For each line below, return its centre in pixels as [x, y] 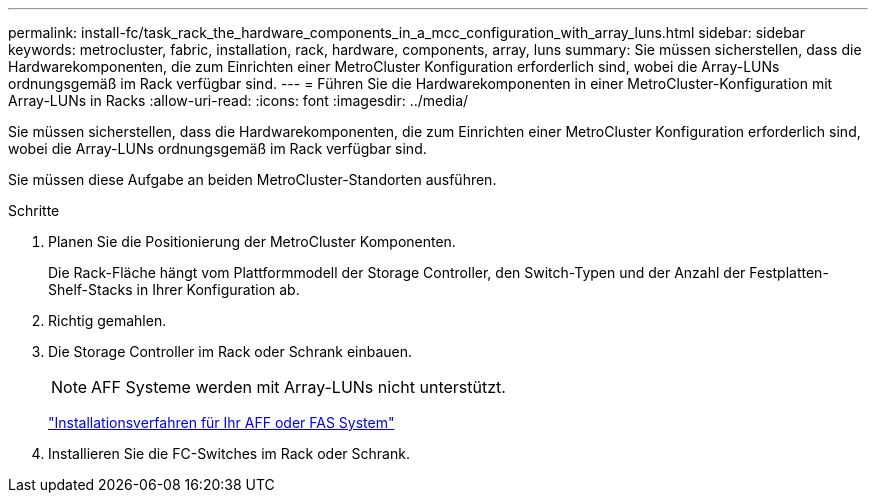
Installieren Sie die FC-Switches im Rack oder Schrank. [229, 453]
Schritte [34, 210]
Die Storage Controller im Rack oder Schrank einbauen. [230, 351]
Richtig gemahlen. [107, 320]
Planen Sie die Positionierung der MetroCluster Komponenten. [252, 241]
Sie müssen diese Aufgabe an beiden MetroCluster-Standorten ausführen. [252, 179]
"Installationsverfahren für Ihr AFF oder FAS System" [221, 422]
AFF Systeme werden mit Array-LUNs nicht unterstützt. [298, 387]
